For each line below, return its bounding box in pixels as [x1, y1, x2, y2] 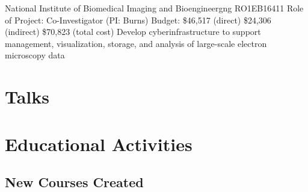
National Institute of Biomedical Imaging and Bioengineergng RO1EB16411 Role [5, 2, 304, 14]
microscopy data [5, 49, 65, 61]
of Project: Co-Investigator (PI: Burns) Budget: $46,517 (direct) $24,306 [5, 13, 271, 26]
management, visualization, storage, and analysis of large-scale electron [5, 37, 267, 49]
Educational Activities [5, 131, 192, 156]
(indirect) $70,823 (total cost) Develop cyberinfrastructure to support [5, 25, 261, 38]
